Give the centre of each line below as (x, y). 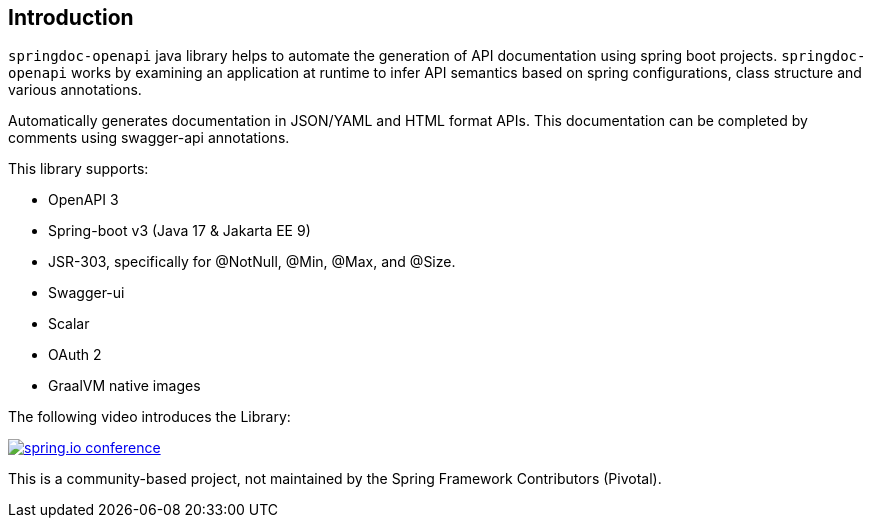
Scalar (69, 324)
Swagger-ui (86, 293)
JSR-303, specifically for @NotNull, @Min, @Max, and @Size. (252, 262)
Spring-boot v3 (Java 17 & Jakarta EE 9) (179, 231)
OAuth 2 (75, 355)
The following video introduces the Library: (149, 417)
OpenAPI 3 (83, 200)
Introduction (71, 17)
